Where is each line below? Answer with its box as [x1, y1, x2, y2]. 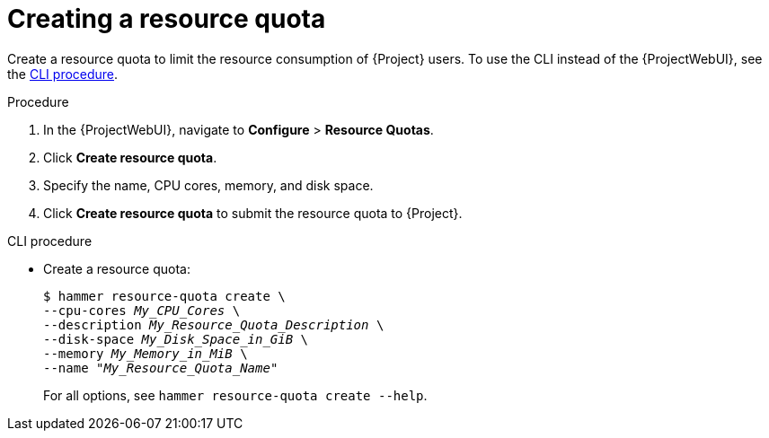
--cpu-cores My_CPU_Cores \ [43, 302, 241, 318]
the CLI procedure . [7, 66, 119, 82]
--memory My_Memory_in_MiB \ [43, 346, 248, 361]
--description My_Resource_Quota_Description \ [43, 317, 384, 332]
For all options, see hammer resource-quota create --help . [43, 387, 428, 403]
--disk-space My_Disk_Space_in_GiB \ [43, 331, 309, 346]
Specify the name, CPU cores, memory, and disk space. [43, 177, 374, 193]
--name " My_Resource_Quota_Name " [43, 360, 278, 375]
